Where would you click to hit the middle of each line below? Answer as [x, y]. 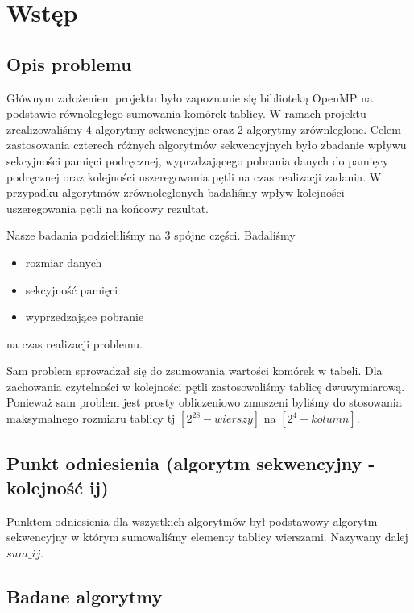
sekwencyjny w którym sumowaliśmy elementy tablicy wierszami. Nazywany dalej [207, 537]
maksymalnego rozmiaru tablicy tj [91, 418]
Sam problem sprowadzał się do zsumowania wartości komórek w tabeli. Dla [195, 371]
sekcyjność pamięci [72, 289]
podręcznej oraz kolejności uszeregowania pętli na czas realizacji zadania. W [194, 176]
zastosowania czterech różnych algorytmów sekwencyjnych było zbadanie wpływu [207, 145]
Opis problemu [69, 63]
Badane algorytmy [85, 596]
